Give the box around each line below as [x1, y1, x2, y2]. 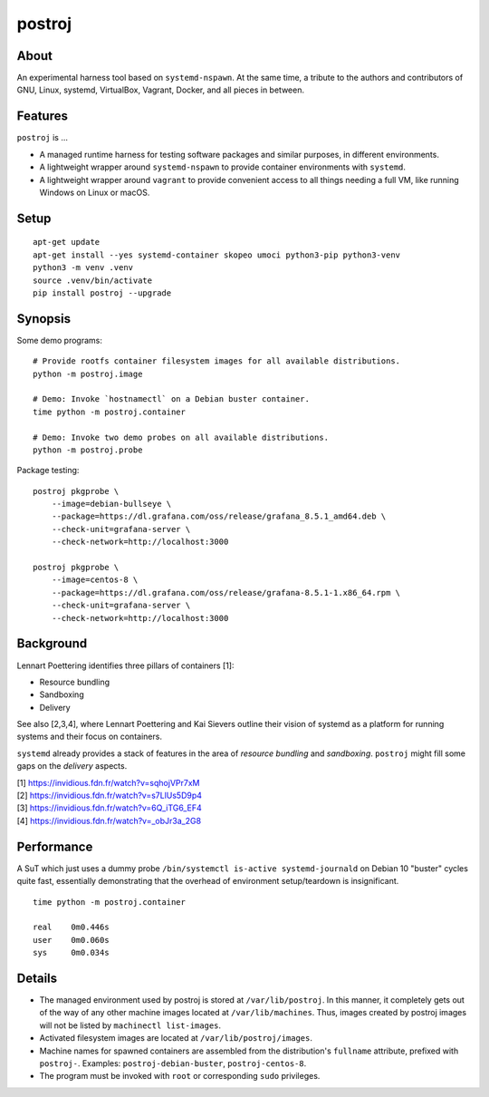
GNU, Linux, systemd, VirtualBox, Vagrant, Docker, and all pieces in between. [16, 84, 305, 95]
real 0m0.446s [33, 922, 110, 933]
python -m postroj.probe [33, 444, 143, 455]
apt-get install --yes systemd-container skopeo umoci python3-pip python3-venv [33, 249, 401, 260]
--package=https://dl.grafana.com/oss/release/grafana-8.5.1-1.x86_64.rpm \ [51, 587, 401, 597]
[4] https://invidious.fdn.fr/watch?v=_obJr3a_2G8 [16, 815, 202, 826]
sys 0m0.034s [33, 947, 110, 958]
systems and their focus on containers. [16, 731, 163, 743]
